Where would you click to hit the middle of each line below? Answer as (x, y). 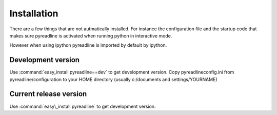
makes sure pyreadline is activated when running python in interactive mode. (91, 35)
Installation (34, 13)
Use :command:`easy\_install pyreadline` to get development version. (83, 106)
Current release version (48, 94)
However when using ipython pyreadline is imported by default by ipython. (88, 45)
